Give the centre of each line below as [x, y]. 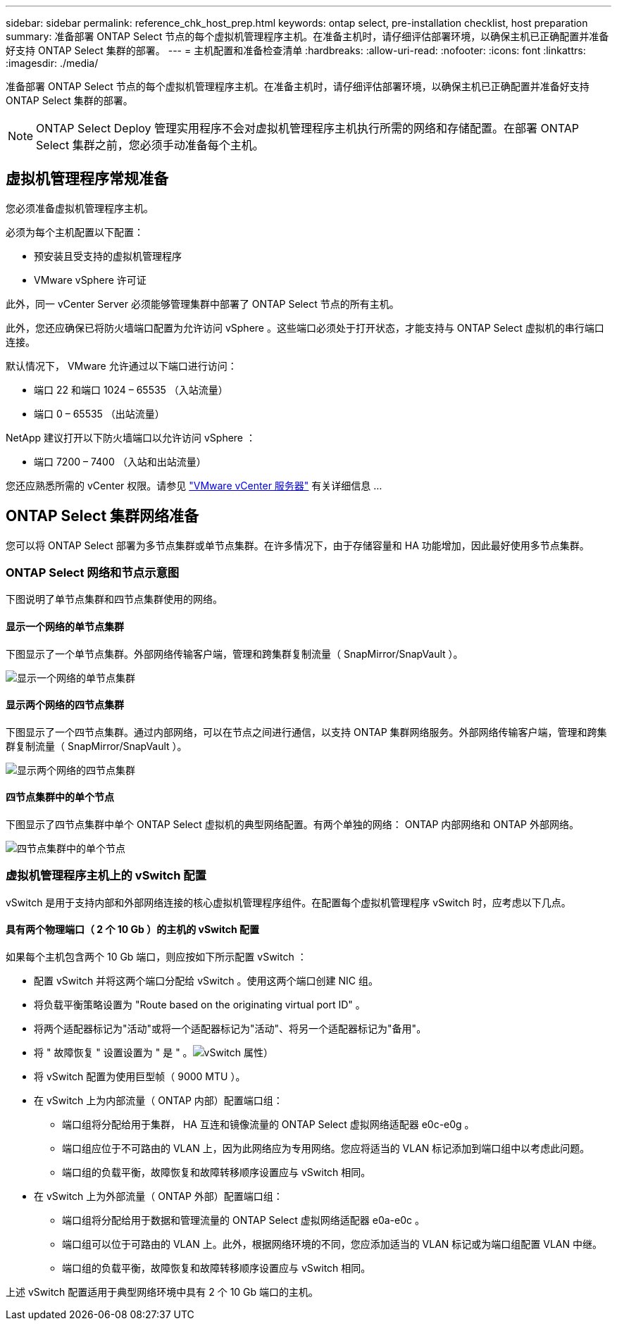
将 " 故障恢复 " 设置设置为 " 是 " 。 [113, 1053]
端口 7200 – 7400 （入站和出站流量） [120, 461]
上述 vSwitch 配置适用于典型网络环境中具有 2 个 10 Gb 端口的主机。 [162, 1292]
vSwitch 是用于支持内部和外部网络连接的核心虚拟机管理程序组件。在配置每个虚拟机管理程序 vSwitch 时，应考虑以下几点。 [288, 902]
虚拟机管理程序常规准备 [87, 179]
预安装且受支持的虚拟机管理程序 [108, 256]
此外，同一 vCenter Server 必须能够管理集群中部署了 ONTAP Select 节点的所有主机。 [202, 304]
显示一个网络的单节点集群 [65, 627]
